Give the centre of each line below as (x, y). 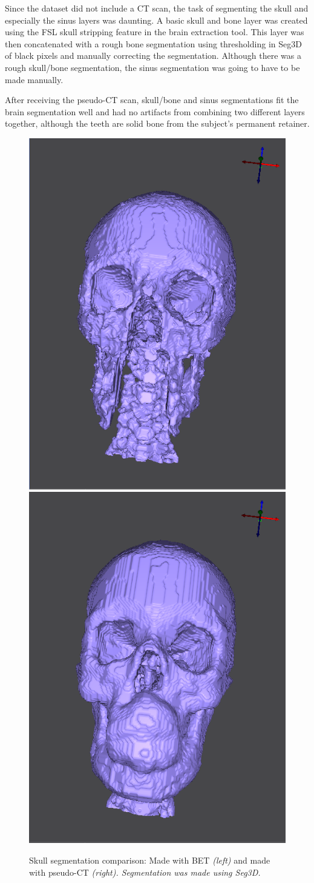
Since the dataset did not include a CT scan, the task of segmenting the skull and (157, 8)
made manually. (34, 79)
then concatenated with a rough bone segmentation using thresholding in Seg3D (153, 43)
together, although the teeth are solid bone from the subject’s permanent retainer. (157, 123)
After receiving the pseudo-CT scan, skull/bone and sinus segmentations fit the (152, 100)
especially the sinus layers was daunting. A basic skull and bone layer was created (156, 20)
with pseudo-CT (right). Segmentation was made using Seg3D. (145, 872)
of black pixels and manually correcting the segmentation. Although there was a (153, 55)
